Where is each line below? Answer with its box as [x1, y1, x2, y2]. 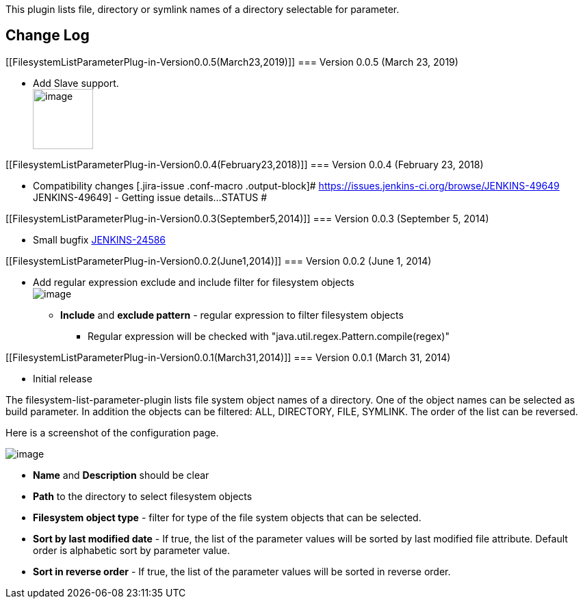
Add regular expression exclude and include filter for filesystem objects [33, 276, 354, 288]
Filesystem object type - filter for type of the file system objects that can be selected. [33, 511, 422, 523]
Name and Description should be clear [33, 469, 209, 481]
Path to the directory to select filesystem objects [33, 490, 252, 502]
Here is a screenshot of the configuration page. [5, 426, 219, 438]
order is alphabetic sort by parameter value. [33, 544, 231, 556]
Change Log [5, 27, 90, 44]
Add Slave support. [33, 77, 119, 89]
